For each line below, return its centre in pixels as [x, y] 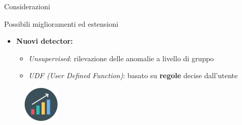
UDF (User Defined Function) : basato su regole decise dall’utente [133, 75]
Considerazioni [27, 6]
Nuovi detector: [44, 41]
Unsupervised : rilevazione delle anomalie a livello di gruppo [121, 58]
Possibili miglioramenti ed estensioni [61, 23]
